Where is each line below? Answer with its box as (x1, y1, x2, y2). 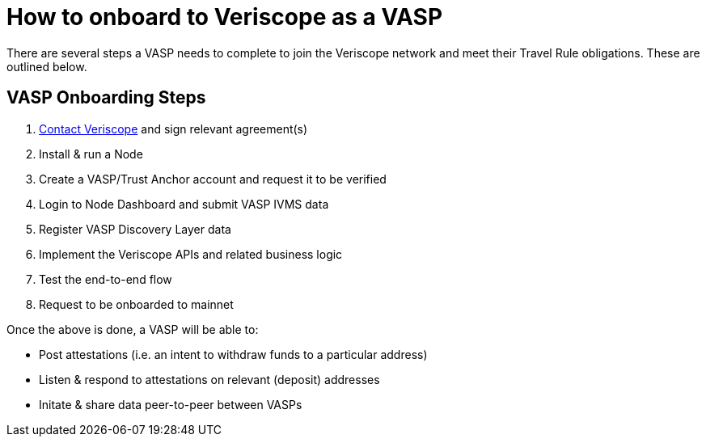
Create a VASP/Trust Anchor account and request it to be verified (39, 171, 387, 186)
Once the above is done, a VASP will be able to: (6, 322, 259, 336)
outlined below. (6, 59, 87, 74)
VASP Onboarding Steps (6, 87, 206, 108)
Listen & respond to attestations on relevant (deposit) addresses (39, 372, 380, 386)
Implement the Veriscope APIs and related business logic (39, 247, 343, 261)
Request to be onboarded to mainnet (39, 297, 234, 311)
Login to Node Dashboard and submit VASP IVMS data (39, 196, 329, 211)
